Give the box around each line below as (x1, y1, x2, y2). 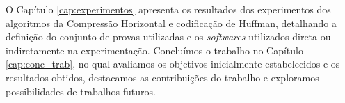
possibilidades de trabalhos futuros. (6, 84, 156, 98)
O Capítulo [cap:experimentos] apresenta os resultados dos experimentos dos (6, 2, 331, 16)
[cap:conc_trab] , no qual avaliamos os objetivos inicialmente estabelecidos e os (6, 56, 340, 71)
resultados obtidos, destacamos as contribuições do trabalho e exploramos (6, 70, 319, 84)
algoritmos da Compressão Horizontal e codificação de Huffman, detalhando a (6, 15, 337, 30)
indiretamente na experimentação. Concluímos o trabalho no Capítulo (6, 42, 303, 57)
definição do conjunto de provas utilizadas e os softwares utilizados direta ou (6, 29, 331, 44)
